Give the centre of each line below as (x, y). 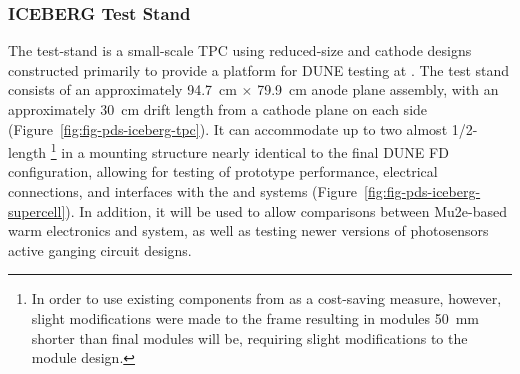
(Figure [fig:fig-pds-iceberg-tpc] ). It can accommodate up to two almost (228, 128)
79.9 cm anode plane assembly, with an (378, 89)
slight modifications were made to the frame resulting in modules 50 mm (255, 318)
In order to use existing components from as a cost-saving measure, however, (266, 298)
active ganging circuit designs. (100, 249)
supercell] (37, 210)
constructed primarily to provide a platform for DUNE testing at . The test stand (259, 69)
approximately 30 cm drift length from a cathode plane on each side (218, 109)
